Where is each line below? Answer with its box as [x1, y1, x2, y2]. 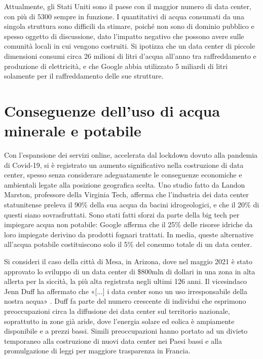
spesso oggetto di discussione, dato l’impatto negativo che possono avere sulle [4, 30, 244, 41]
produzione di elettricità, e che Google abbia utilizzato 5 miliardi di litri [4, 60, 228, 71]
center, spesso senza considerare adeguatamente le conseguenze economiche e [4, 169, 242, 180]
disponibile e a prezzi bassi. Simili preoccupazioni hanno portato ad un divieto [4, 326, 248, 336]
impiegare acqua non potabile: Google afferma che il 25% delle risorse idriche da [4, 219, 253, 230]
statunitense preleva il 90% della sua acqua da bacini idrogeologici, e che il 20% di [4, 199, 259, 210]
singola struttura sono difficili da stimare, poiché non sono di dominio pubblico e [4, 21, 254, 31]
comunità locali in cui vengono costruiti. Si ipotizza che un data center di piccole [4, 41, 255, 51]
